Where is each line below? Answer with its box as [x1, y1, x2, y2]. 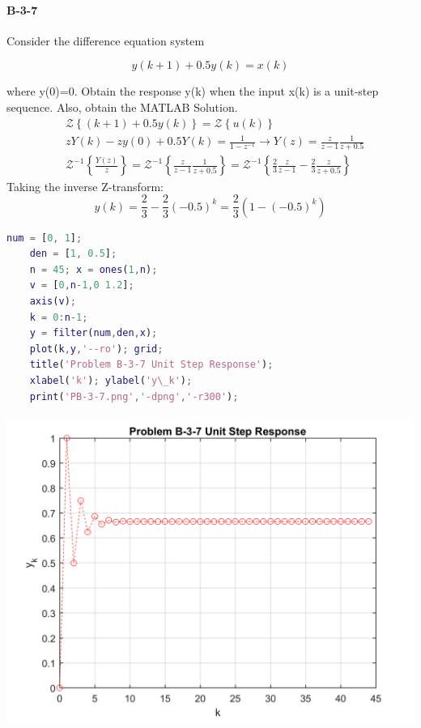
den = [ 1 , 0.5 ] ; [29, 248, 117, 260]
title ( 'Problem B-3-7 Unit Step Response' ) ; [29, 359, 274, 371]
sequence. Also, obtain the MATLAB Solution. [6, 98, 238, 115]
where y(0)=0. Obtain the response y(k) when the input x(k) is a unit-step [6, 83, 379, 100]
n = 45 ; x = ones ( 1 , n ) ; [29, 263, 158, 275]
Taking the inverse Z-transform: [6, 177, 164, 194]
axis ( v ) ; [29, 295, 76, 307]
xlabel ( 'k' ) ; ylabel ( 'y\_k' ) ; [29, 374, 193, 386]
